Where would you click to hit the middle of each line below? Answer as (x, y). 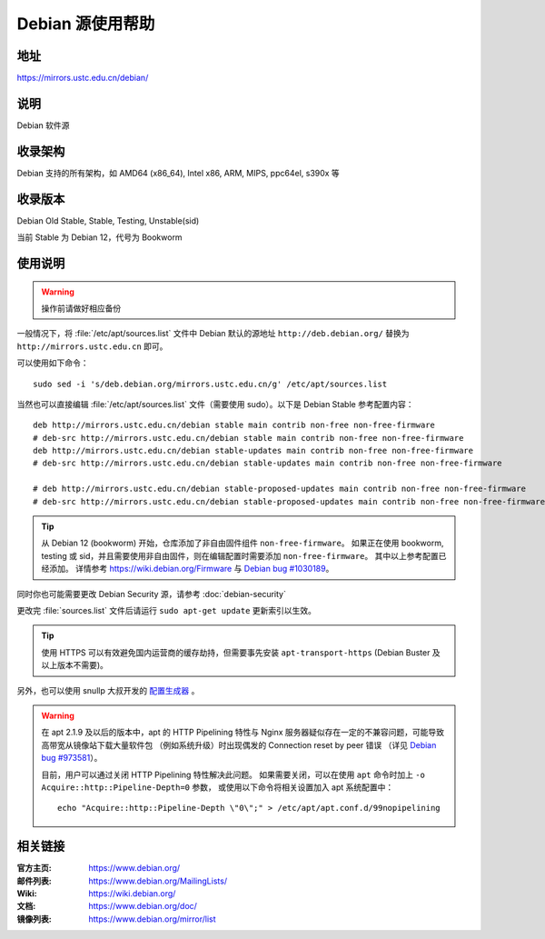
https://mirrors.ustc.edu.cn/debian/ (83, 78)
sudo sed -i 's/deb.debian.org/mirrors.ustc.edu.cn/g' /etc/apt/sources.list (210, 384)
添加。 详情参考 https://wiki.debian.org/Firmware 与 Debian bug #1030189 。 (191, 569)
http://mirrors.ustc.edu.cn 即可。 (92, 346)
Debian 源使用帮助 (86, 24)
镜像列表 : (34, 919)
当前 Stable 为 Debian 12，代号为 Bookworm (99, 237)
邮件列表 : (34, 881)
